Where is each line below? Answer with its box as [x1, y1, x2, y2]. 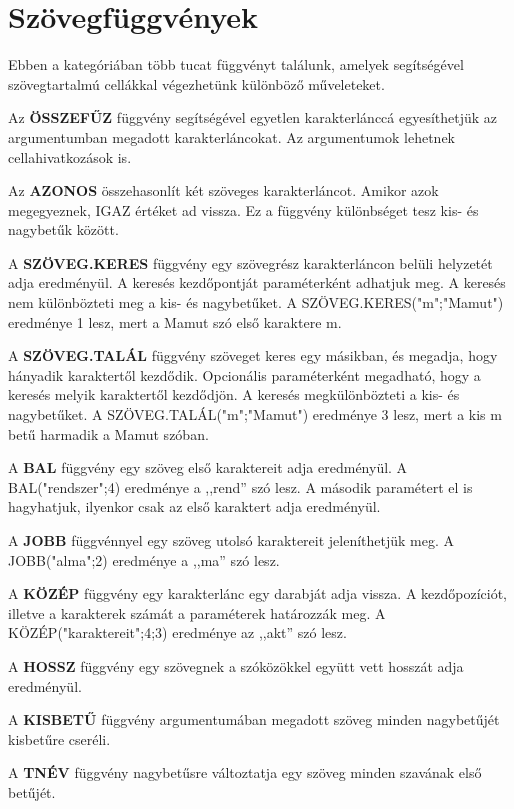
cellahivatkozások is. [8, 146, 132, 167]
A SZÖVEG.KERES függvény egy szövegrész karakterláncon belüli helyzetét [8, 252, 493, 273]
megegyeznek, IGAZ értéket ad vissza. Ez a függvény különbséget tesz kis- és [8, 199, 479, 220]
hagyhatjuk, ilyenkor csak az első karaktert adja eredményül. [8, 496, 381, 517]
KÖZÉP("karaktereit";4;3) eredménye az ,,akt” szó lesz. [8, 622, 347, 643]
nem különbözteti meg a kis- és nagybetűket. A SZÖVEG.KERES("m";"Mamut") [8, 292, 504, 313]
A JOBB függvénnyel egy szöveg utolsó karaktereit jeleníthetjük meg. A [8, 530, 455, 550]
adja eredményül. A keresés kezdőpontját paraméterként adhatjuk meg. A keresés [8, 272, 506, 293]
